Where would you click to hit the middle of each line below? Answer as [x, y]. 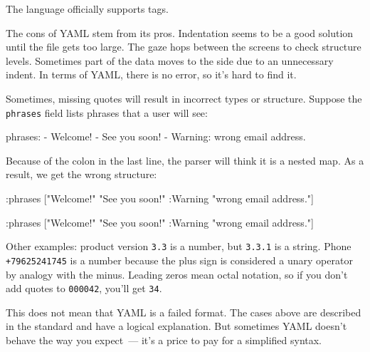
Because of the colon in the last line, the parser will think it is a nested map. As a [185, 160]
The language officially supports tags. [87, 9]
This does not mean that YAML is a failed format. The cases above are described [184, 312]
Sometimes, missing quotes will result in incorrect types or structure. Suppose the [184, 98]
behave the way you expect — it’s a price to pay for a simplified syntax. [164, 340]
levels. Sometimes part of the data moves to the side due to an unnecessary [170, 60]
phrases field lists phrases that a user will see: [107, 112]
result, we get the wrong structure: [81, 174]
